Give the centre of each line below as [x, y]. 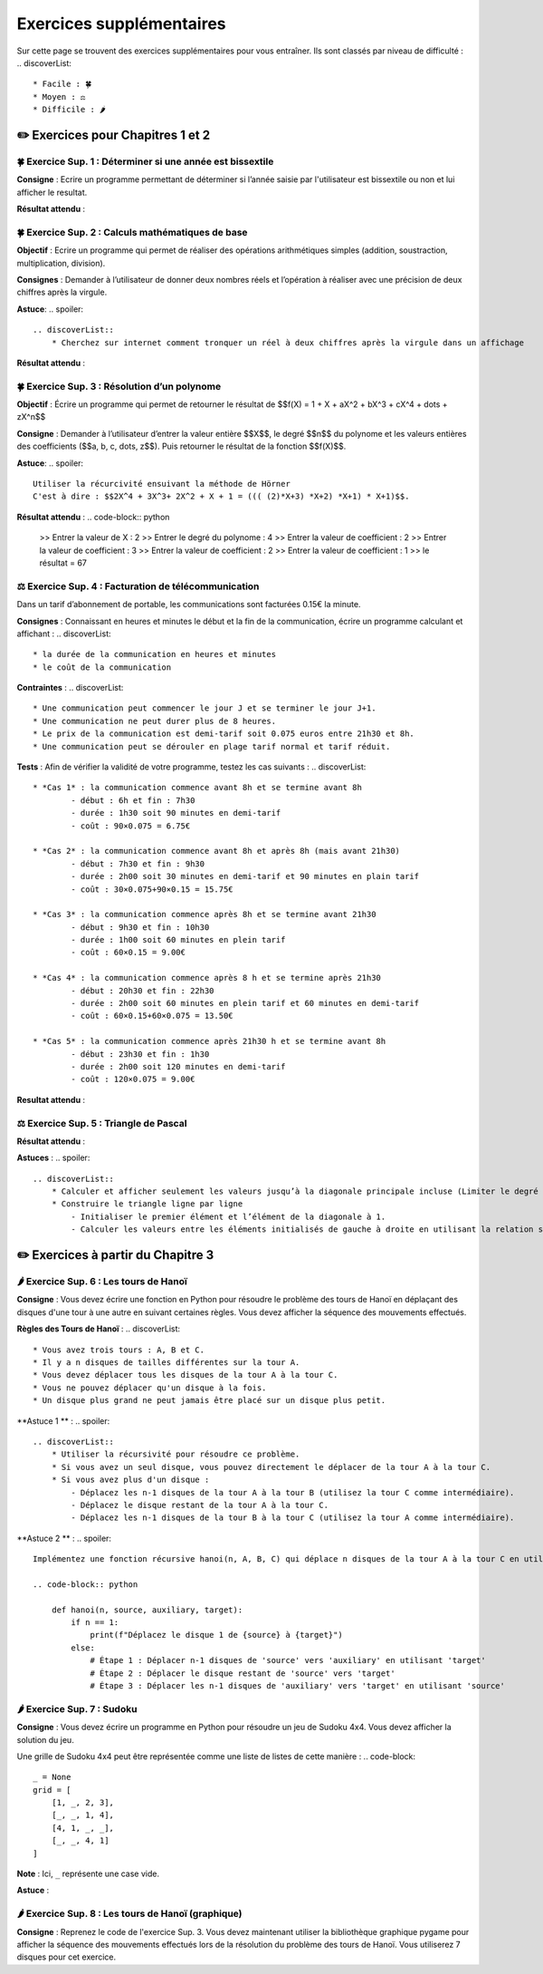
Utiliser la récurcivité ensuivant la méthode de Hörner [162, 484]
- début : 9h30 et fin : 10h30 [140, 927]
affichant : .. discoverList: [64, 634]
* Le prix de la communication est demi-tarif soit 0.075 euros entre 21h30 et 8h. [224, 734]
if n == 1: [95, 1623]
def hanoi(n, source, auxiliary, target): [147, 1610]
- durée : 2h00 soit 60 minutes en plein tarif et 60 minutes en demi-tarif [245, 1003]
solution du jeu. [45, 1739]
